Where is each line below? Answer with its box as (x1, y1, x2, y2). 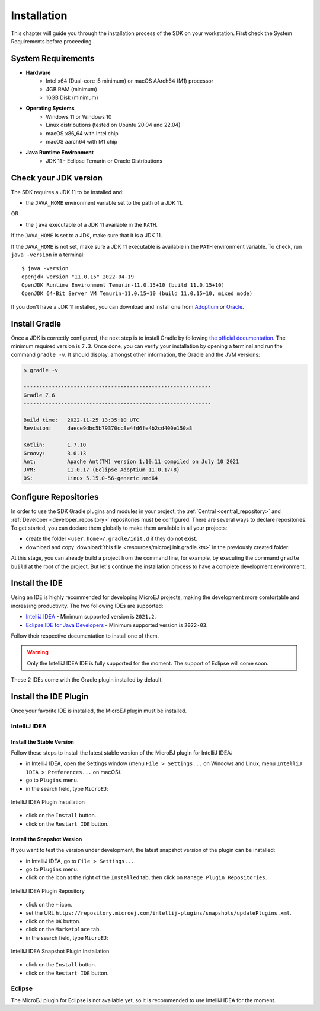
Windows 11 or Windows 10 (46, 113, 112, 120)
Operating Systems (25, 104, 75, 112)
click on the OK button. (25, 917, 81, 924)
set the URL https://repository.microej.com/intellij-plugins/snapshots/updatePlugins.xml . (25, 909, 292, 917)
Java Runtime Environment (25, 149, 94, 156)
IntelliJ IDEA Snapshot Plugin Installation (11, 947, 110, 955)
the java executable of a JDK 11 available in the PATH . (25, 221, 158, 228)
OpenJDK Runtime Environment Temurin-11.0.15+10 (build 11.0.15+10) (21, 282, 225, 289)
